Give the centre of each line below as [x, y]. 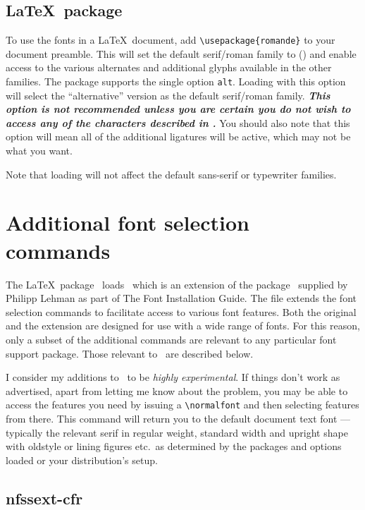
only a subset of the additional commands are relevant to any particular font [171, 339]
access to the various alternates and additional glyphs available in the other [169, 67]
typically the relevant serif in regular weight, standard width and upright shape [177, 432]
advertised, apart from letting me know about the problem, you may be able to [177, 390]
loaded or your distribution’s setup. [82, 460]
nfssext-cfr [44, 498]
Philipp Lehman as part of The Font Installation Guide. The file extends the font [181, 298]
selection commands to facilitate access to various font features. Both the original [181, 311]
